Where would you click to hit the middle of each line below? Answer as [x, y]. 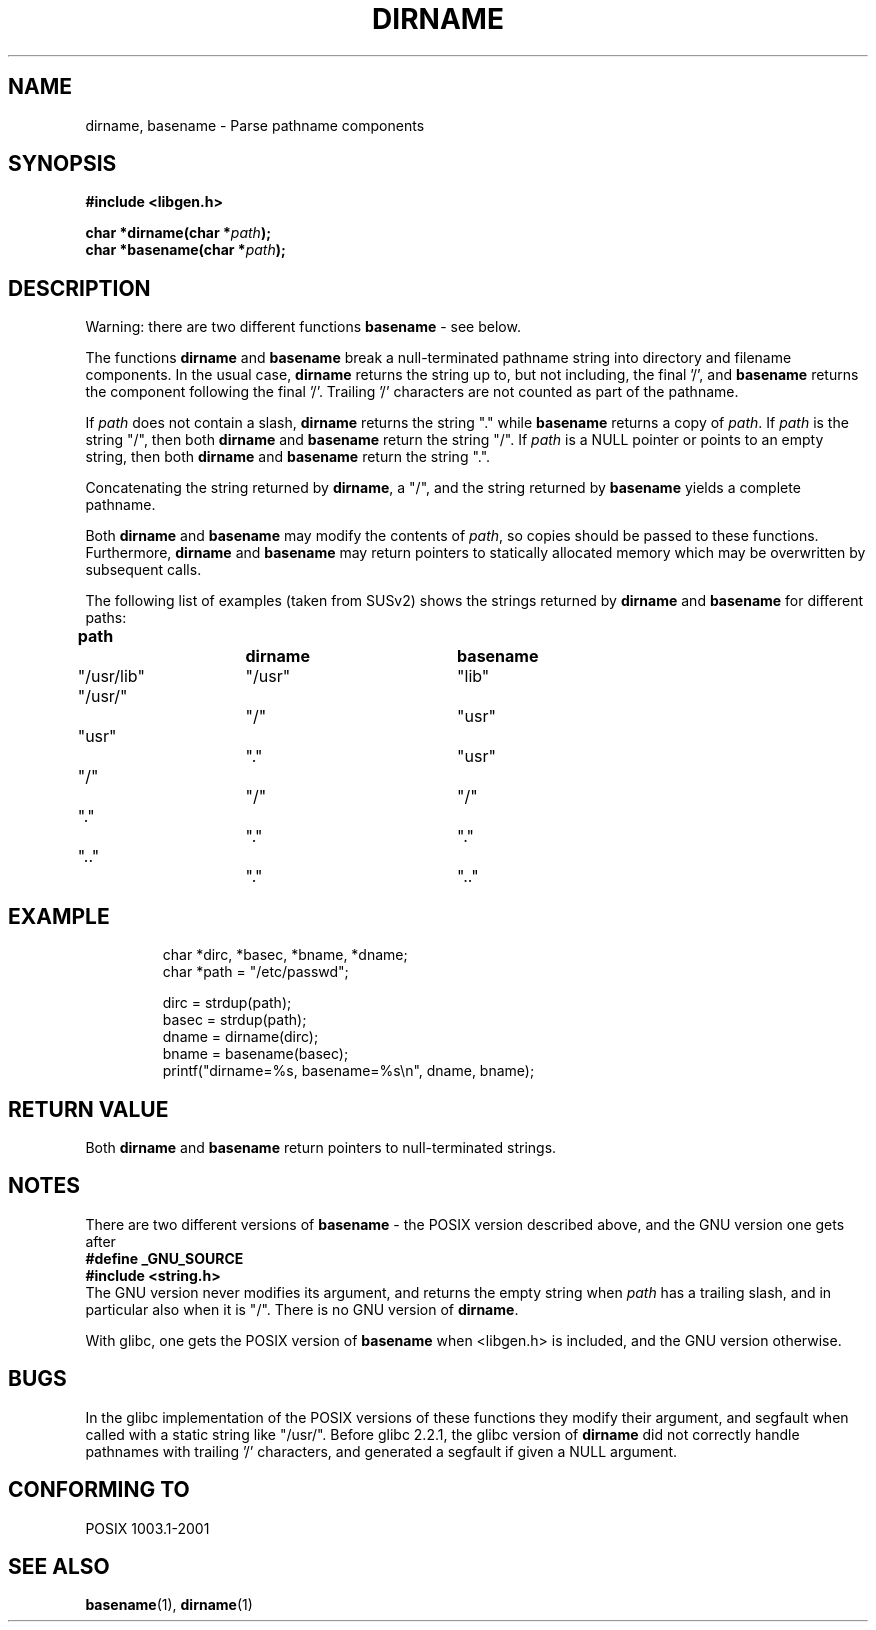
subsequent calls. [143, 570]
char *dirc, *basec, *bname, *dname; [285, 955]
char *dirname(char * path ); [178, 233]
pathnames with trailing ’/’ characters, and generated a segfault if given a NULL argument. [381, 1451]
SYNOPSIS [62, 164]
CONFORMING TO [99, 1490]
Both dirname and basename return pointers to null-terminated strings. [321, 1147]
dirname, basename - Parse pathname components [255, 125]
